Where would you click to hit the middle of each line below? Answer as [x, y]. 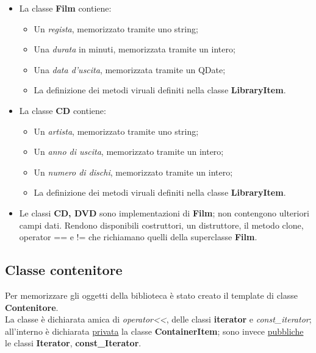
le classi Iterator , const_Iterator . [73, 343]
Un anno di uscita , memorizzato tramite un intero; [129, 152]
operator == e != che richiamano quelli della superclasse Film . [138, 237]
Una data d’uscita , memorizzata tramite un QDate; [130, 69]
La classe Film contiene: [65, 8]
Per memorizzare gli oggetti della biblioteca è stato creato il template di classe [152, 295]
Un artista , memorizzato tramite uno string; [116, 131]
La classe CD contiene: [63, 110]
